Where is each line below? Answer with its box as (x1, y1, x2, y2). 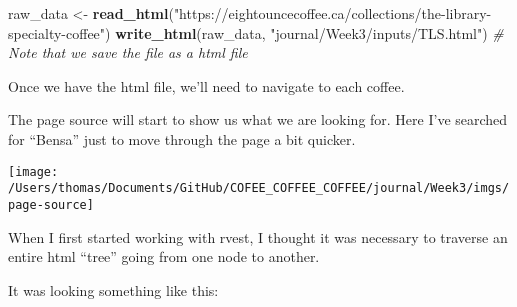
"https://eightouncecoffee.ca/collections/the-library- (173, 3, 492, 23)
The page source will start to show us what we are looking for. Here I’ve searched (8, 109, 508, 130)
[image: (8, 164, 59, 179)
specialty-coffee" (8, 22, 106, 43)
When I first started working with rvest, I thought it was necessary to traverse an (8, 226, 508, 247)
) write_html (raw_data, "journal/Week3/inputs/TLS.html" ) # (105, 22, 504, 43)
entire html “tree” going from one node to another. (8, 246, 320, 267)
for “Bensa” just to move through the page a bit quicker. (8, 128, 356, 149)
